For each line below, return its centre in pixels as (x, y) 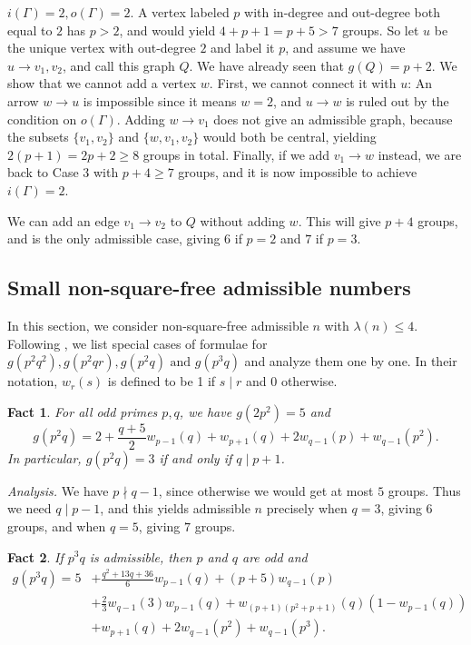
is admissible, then (141, 556)
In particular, (44, 457)
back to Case (43, 172)
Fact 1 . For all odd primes (83, 411)
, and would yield (167, 30)
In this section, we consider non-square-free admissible (158, 325)
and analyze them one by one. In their (351, 361)
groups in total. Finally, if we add (236, 154)
